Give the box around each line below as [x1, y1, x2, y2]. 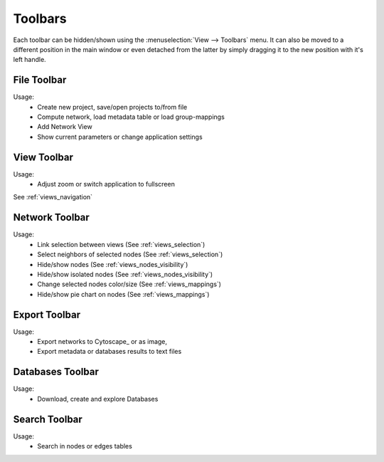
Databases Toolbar [13, 366, 99, 378]
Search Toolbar [13, 413, 83, 425]
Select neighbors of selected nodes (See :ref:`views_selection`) [37, 250, 223, 259]
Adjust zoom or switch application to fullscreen [37, 180, 176, 189]
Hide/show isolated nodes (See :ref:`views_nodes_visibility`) [37, 270, 213, 278]
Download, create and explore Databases [37, 394, 159, 403]
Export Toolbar [13, 308, 81, 320]
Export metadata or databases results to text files [37, 347, 182, 356]
